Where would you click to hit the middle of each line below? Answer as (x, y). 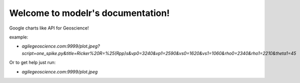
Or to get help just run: (32, 62)
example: (19, 37)
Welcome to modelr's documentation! (89, 13)
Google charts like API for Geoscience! (49, 28)
